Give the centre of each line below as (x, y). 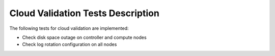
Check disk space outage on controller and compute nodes (85, 37)
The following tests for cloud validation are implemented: (69, 28)
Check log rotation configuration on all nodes (70, 44)
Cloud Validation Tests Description (85, 13)
